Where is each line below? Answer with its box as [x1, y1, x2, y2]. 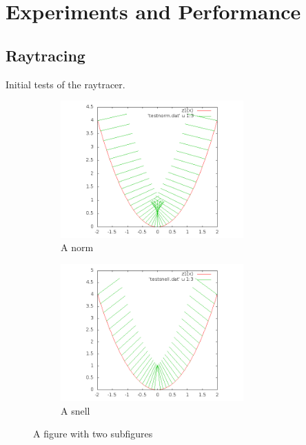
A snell [61, 403, 90, 417]
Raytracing [6, 44, 85, 66]
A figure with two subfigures [33, 426, 153, 441]
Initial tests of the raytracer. [6, 77, 125, 91]
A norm [61, 240, 94, 255]
